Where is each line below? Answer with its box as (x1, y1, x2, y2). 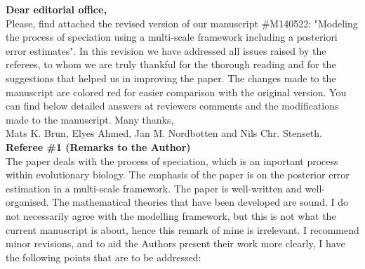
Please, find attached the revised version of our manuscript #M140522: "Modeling (6, 15, 358, 30)
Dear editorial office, (6, 2, 107, 16)
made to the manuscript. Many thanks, (6, 112, 174, 126)
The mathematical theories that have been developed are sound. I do (52, 195, 348, 209)
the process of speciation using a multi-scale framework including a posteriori (6, 29, 338, 44)
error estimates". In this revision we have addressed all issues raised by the (6, 43, 326, 58)
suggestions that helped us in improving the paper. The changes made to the (6, 70, 336, 85)
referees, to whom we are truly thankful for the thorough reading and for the (6, 57, 336, 72)
